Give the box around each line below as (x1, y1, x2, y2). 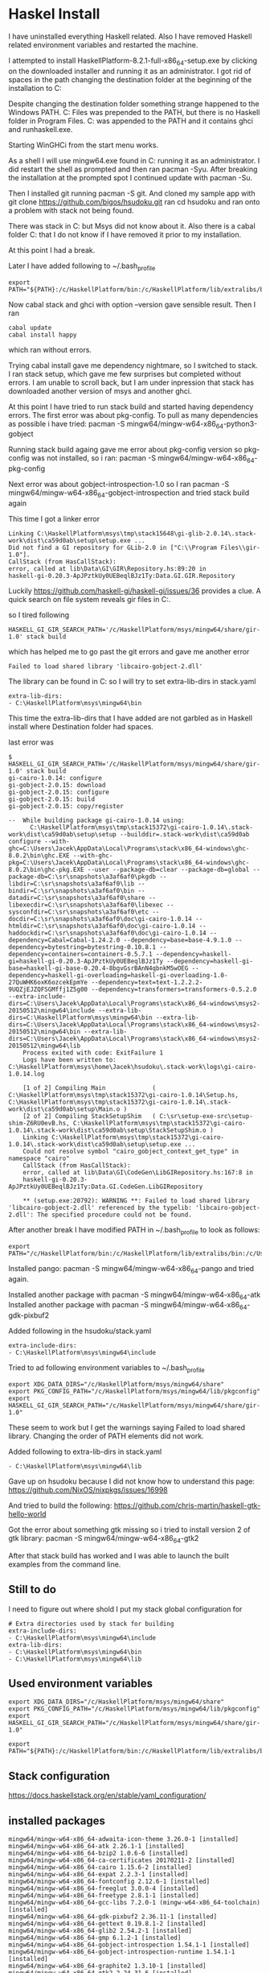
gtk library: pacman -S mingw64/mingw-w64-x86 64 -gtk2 (8, 1533, 199, 1545)
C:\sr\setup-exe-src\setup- (159, 1112, 253, 1120)
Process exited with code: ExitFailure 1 (22, 1048, 163, 1057)
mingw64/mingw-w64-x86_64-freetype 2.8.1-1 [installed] (8, 1891, 199, 1900)
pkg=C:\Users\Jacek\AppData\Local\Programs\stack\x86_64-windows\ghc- (8, 858, 250, 866)
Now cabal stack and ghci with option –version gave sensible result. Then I (8, 299, 256, 309)
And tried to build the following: (8, 1500, 112, 1510)
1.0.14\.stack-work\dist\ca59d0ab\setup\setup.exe (8, 1140, 182, 1148)
